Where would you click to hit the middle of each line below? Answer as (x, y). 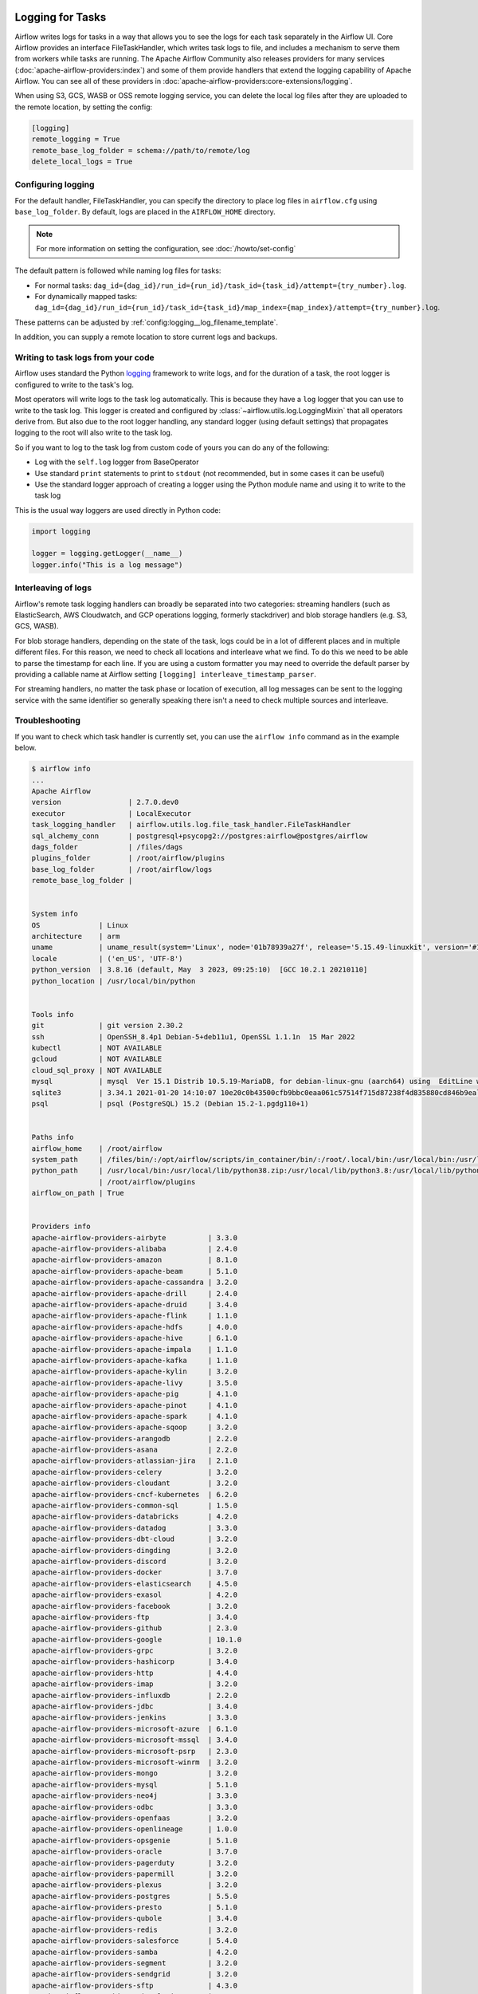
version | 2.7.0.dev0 (105, 802)
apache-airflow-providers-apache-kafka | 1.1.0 (135, 1360)
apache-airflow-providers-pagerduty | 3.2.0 (135, 1863)
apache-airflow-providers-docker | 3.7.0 (135, 1572)
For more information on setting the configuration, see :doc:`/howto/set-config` (166, 248)
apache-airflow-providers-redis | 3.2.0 (135, 1929)
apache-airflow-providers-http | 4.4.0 (135, 1673)
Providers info (61, 1227)
